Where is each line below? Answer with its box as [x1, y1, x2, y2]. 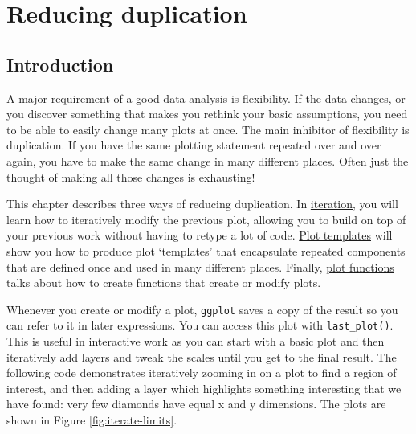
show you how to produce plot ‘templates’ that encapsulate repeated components [6, 242, 406, 259]
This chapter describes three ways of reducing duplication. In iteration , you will [6, 195, 398, 212]
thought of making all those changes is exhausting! [6, 168, 255, 185]
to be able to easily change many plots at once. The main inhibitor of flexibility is [6, 121, 410, 137]
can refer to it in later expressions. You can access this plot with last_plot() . [6, 317, 394, 334]
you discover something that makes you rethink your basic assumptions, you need [6, 105, 408, 122]
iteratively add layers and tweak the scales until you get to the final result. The [6, 348, 397, 365]
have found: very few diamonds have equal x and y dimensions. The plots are [6, 395, 386, 412]
